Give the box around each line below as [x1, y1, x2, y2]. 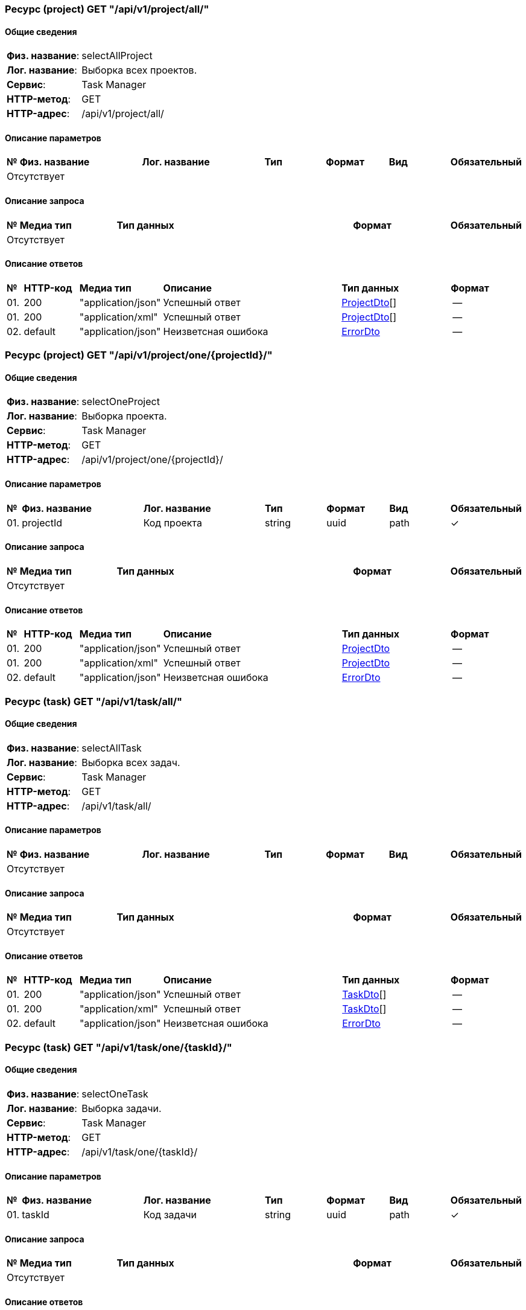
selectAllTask [81, 741, 142, 754]
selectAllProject [81, 50, 153, 62]
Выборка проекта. [81, 410, 167, 423]
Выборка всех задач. [81, 756, 180, 768]
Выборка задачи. [81, 1102, 162, 1114]
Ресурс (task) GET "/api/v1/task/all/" [5, 695, 183, 708]
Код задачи [143, 1209, 197, 1221]
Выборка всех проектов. [81, 64, 197, 77]
